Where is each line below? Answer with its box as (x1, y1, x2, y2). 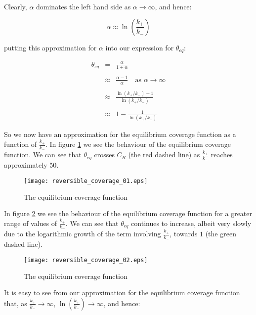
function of (4, 139, 37, 149)
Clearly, (4, 1, 27, 11)
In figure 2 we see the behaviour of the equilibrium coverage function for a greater (4, 208, 253, 219)
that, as (4, 298, 27, 308)
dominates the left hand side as (36, 1, 131, 11)
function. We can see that (4, 149, 82, 160)
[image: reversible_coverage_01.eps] (24, 178, 148, 185)
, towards (170, 228, 198, 239)
